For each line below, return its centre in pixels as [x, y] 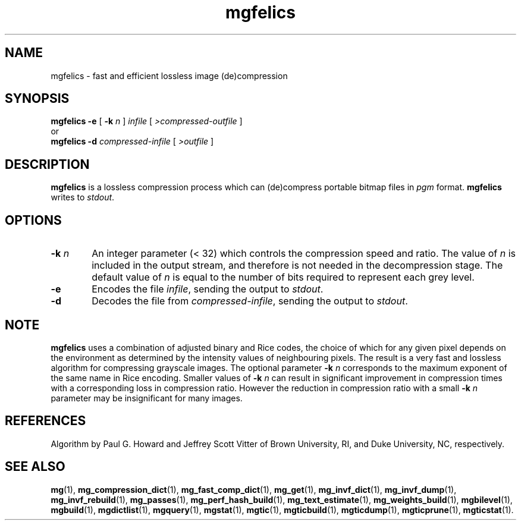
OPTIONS [33, 220]
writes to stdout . [83, 197]
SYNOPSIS [37, 99]
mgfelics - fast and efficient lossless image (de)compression [169, 76]
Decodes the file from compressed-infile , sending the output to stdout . [250, 301]
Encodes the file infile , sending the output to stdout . [208, 289]
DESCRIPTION [47, 164]
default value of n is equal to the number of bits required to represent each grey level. [283, 277]
